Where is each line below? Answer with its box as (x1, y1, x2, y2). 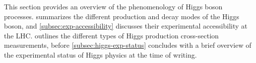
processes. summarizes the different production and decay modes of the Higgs (4, 11, 239, 21)
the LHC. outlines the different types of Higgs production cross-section (4, 30, 219, 40)
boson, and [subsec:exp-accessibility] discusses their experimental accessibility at (4, 21, 248, 31)
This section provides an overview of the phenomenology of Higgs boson (4, 1, 223, 11)
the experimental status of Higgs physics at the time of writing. (4, 49, 197, 60)
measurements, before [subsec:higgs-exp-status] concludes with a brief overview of (4, 40, 252, 50)
